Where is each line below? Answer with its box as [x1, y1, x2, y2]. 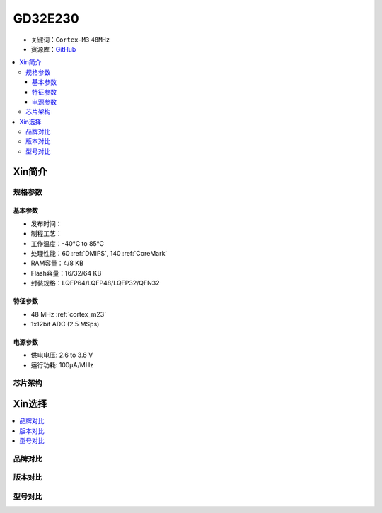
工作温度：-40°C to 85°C [30, 239, 105, 247]
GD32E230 [13, 11, 79, 26]
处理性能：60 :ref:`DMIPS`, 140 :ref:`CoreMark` [30, 249, 168, 257]
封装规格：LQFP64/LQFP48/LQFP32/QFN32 [30, 279, 160, 288]
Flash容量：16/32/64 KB [30, 269, 102, 277]
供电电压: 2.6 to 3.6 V [30, 350, 93, 360]
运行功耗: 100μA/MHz [30, 360, 94, 369]
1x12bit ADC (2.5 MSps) [30, 319, 100, 328]
